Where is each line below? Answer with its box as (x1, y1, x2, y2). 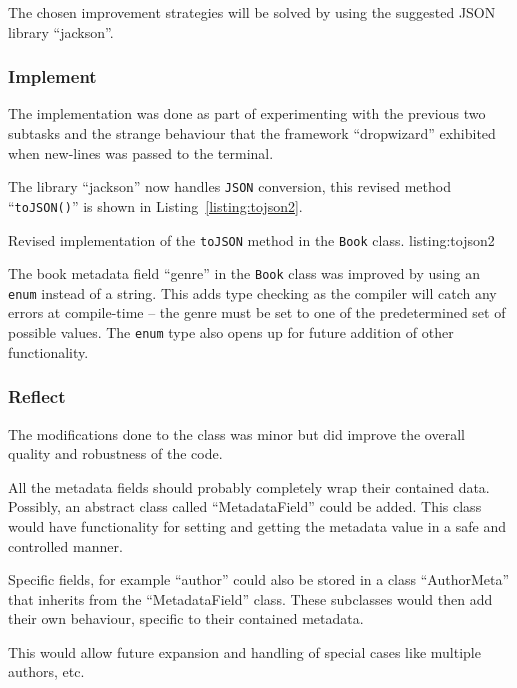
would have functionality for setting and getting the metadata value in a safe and (8, 515, 506, 536)
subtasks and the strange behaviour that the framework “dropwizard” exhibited (8, 123, 496, 143)
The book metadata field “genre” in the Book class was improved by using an (8, 263, 480, 284)
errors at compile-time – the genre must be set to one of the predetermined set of (8, 302, 506, 323)
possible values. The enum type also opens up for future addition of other (8, 322, 454, 343)
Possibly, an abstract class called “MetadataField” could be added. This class (8, 496, 482, 517)
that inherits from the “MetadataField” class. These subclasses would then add (8, 588, 493, 609)
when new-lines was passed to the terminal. (8, 142, 274, 163)
